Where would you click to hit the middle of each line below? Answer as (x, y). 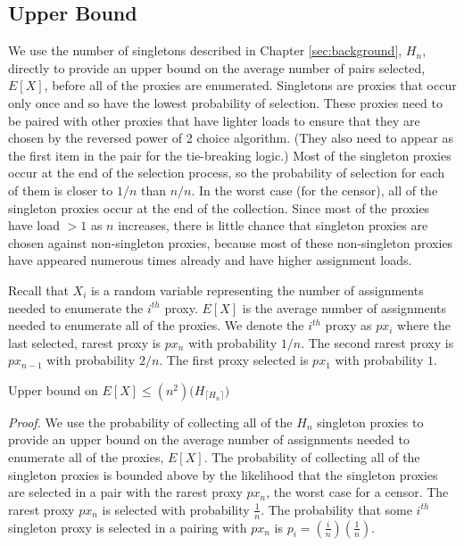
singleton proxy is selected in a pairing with (128, 527)
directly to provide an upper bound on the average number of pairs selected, (217, 67)
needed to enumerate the (76, 307)
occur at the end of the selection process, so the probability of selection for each (226, 173)
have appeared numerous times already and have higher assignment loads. (210, 260)
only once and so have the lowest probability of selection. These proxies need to (225, 102)
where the (424, 325)
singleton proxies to (370, 422)
